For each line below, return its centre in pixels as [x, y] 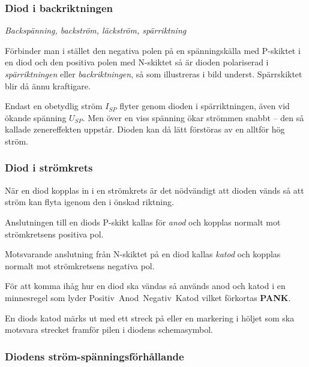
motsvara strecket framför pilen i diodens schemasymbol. [109, 330]
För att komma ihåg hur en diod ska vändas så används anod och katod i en [145, 286]
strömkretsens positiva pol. [54, 234]
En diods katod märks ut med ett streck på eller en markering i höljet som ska [150, 318]
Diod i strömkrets [49, 168]
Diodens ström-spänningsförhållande [94, 356]
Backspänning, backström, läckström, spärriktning [96, 30]
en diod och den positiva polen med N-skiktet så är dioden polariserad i [137, 62]
